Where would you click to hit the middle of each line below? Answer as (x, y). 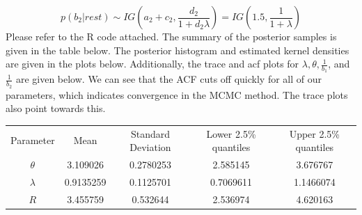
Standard (150, 133)
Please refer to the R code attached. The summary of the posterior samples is (171, 36)
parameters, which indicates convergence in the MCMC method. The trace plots (177, 94)
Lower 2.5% (231, 133)
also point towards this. (56, 108)
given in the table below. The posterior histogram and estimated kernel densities (178, 50)
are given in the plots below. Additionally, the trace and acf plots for (152, 64)
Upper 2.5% (315, 133)
